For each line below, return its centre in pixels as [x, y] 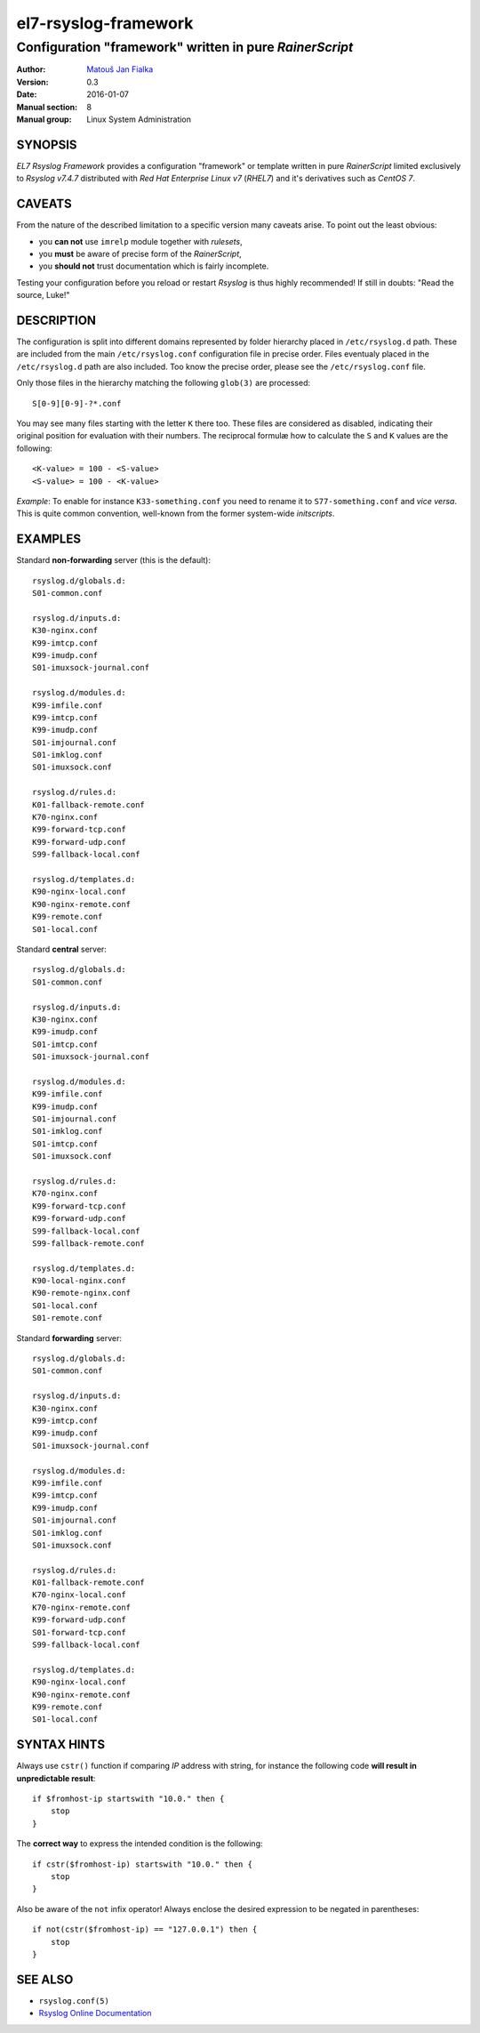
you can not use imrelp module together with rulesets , [141, 241]
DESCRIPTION [56, 320]
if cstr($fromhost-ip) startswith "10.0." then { [143, 1864]
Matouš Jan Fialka [120, 69]
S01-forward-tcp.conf [79, 1632]
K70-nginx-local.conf [79, 1595]
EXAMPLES [49, 539]
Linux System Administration [139, 119]
